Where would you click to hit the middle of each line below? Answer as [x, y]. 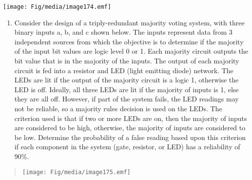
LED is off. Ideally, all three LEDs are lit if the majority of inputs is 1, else [126, 89]
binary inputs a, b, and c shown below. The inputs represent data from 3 [123, 32]
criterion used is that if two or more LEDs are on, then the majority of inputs [131, 118]
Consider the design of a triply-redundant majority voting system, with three [129, 22]
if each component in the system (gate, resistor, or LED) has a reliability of [127, 147]
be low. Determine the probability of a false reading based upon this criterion [130, 137]
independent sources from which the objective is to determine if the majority [129, 41]
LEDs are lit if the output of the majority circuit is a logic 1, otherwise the [126, 80]
